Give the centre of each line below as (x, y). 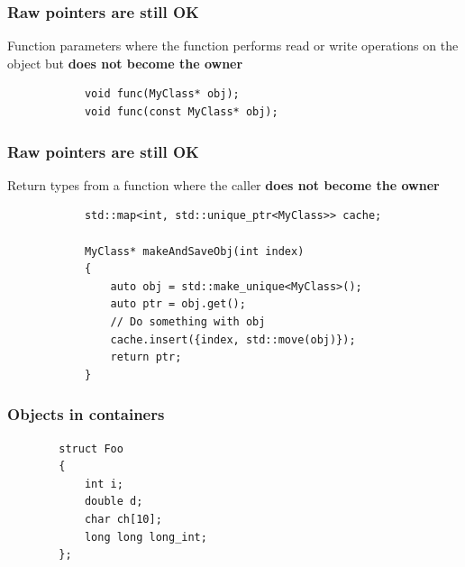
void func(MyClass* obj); (162, 94)
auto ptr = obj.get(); (178, 304)
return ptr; (146, 357)
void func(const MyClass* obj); (181, 112)
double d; (114, 502)
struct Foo (91, 448)
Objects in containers (86, 414)
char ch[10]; (123, 519)
